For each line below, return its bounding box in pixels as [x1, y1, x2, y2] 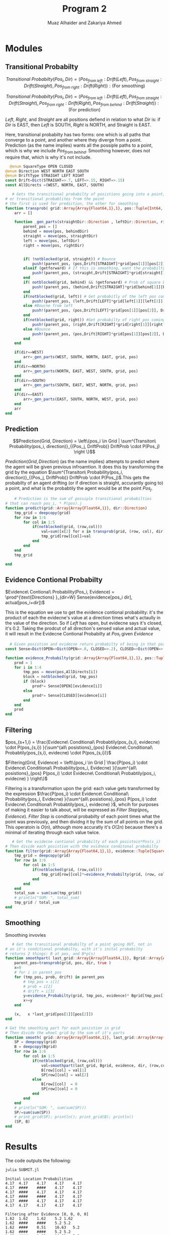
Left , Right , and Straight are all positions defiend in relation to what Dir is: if [5, 116, 160, 122]
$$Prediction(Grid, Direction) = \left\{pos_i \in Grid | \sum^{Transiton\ [13, 438, 156, 444]
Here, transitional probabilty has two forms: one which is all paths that [5, 132, 150, 138]
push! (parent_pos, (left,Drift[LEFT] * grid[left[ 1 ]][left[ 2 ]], [32, 298, 165, 304]
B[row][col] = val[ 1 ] [41, 1068, 87, 1073]
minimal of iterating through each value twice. [5, 829, 101, 835]
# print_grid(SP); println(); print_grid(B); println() [14, 1115, 134, 1120]
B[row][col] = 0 [41, 1082, 78, 1087]
